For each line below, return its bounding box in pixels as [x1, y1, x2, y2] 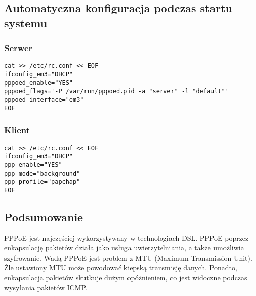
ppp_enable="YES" [4, 161, 62, 168]
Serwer [4, 41, 33, 54]
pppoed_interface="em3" [4, 96, 84, 104]
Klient [4, 123, 30, 136]
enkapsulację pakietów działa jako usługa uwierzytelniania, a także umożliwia [4, 242, 244, 253]
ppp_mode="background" [4, 170, 80, 177]
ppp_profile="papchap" [4, 178, 80, 186]
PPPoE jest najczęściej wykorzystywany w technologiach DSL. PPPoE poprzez [4, 232, 249, 243]
